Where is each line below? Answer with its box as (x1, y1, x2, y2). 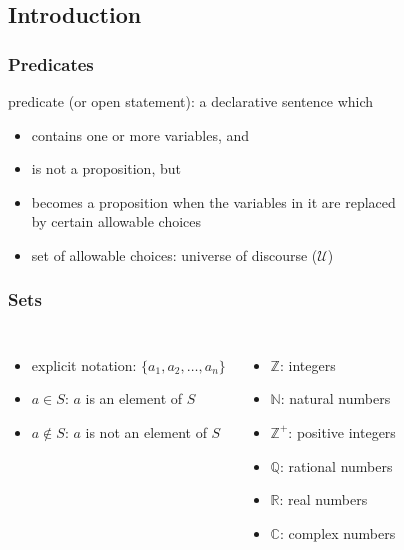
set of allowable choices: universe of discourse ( (31, 244, 318, 265)
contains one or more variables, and (31, 124, 250, 145)
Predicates (8, 51, 94, 76)
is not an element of (85, 421, 207, 442)
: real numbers (279, 489, 368, 510)
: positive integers (288, 421, 396, 442)
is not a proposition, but (31, 158, 181, 179)
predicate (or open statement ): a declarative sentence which (8, 91, 374, 111)
